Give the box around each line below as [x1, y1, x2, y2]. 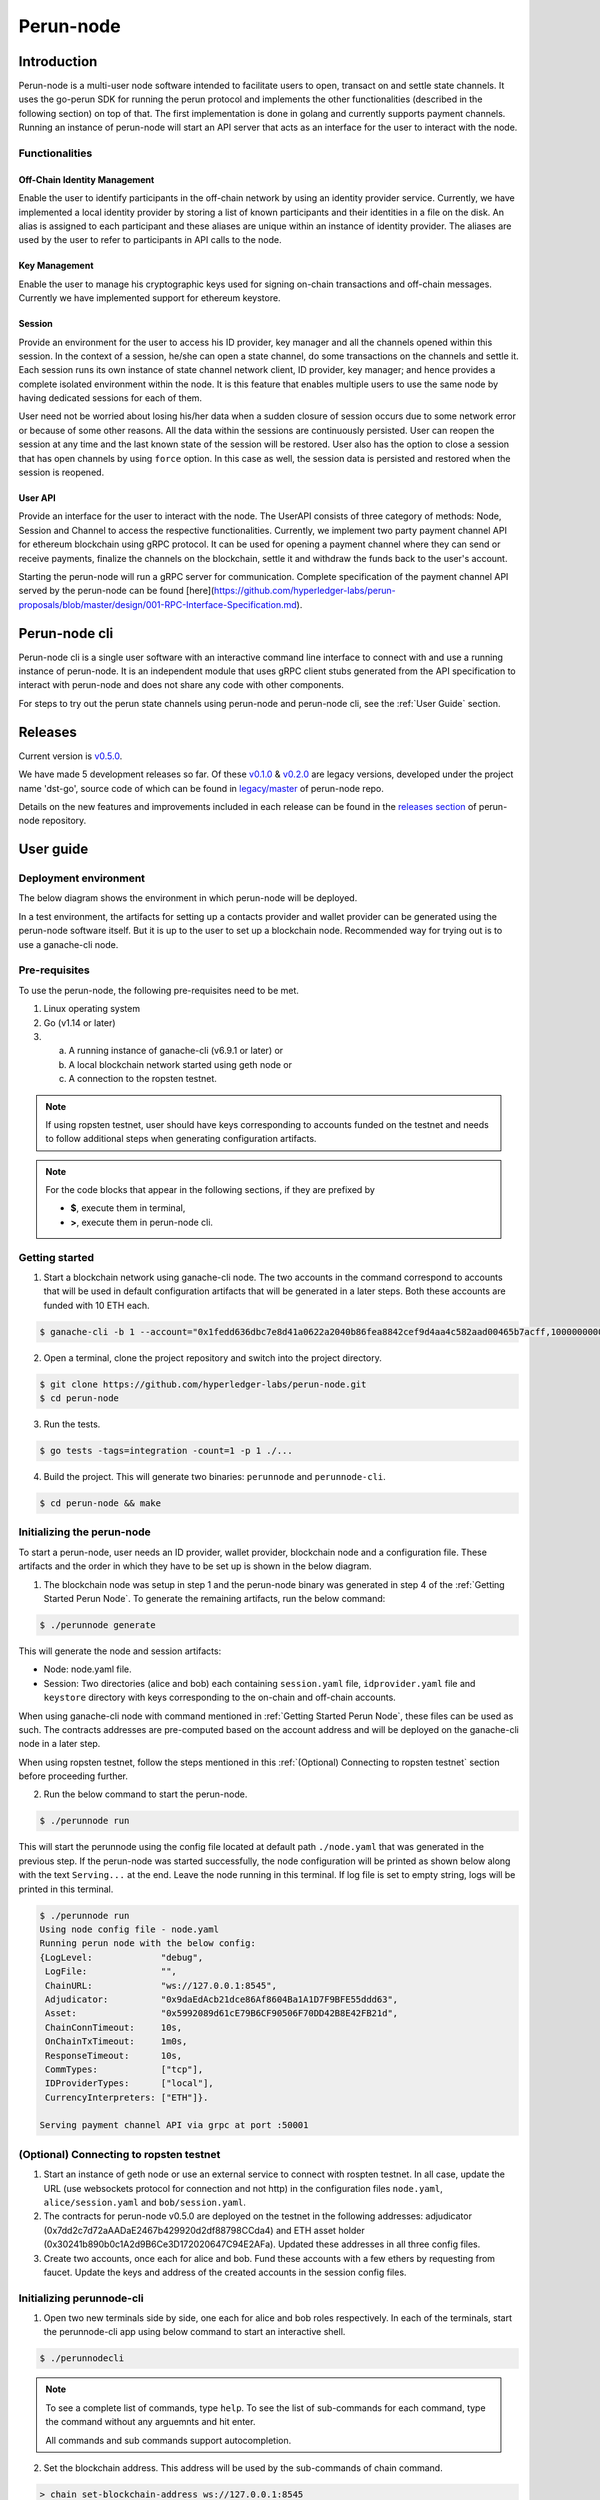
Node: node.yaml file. [43, 1663, 132, 1675]
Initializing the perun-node [18, 1525, 152, 1539]
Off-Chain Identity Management [18, 173, 155, 185]
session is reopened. [18, 466, 105, 479]
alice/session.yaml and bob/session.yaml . [43, 2196, 247, 2208]
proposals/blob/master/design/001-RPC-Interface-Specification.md [18, 598, 297, 610]
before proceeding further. [18, 1770, 129, 1782]
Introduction [18, 53, 98, 70]
